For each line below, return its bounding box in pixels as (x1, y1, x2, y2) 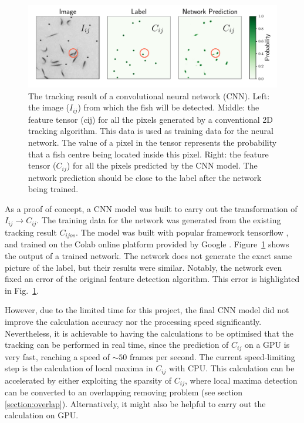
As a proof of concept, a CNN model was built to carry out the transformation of (5, 202, 298, 214)
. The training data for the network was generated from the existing (36, 214, 281, 226)
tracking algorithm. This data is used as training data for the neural (28, 125, 273, 137)
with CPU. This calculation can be (169, 362, 295, 374)
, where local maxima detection (185, 374, 298, 386)
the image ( (28, 101, 69, 113)
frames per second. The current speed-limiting (129, 350, 295, 362)
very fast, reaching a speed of (5, 350, 110, 362)
